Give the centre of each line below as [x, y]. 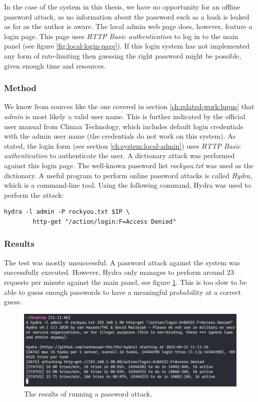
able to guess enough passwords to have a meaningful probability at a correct [123, 292]
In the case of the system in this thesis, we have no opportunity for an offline [122, 7]
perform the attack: [34, 194]
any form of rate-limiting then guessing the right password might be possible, [123, 55]
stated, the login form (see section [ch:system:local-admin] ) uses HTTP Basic [122, 145]
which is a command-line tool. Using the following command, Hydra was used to [127, 185]
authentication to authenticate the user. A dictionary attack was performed [119, 155]
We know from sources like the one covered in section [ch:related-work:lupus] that [129, 106]
